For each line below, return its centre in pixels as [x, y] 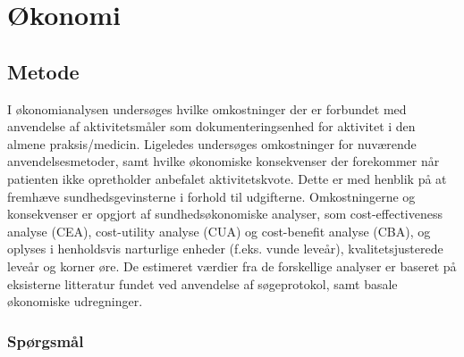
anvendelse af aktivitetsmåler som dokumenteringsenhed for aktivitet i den [211, 126]
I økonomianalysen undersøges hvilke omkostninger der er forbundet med [207, 108]
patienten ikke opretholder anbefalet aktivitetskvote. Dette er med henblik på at [227, 178]
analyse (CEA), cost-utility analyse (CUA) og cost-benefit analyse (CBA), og [219, 231]
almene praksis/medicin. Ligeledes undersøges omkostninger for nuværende [212, 143]
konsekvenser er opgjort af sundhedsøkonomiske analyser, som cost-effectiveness [225, 214]
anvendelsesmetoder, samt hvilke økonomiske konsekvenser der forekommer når [224, 161]
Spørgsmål [46, 340]
